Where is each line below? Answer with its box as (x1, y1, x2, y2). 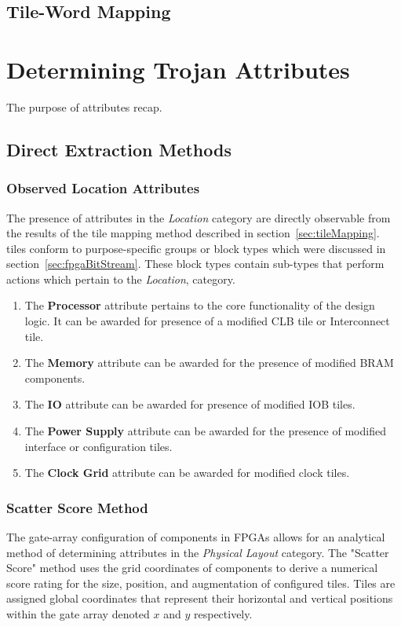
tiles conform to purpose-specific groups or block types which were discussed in (6, 240, 386, 256)
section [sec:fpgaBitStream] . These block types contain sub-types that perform (6, 255, 385, 272)
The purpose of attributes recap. (6, 98, 162, 115)
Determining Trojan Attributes (6, 53, 350, 85)
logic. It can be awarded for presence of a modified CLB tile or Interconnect (24, 313, 390, 329)
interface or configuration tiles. (24, 438, 173, 454)
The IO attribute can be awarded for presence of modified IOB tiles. (24, 396, 355, 412)
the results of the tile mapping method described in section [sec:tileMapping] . (6, 225, 380, 241)
